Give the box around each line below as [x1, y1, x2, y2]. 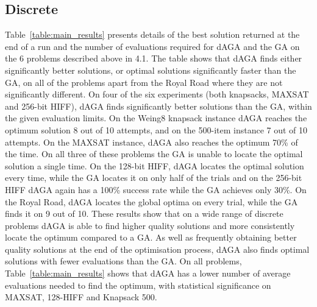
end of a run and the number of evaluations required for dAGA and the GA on [5, 40, 300, 52]
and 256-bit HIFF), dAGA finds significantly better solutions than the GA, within [5, 99, 312, 112]
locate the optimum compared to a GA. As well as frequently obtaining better [5, 231, 297, 244]
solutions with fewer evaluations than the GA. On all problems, [5, 255, 242, 267]
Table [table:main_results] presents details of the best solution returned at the [5, 28, 300, 41]
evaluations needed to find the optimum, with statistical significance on [5, 278, 271, 291]
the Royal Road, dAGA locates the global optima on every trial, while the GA [5, 195, 298, 208]
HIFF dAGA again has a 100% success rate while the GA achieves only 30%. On [5, 183, 307, 196]
